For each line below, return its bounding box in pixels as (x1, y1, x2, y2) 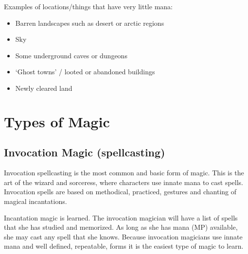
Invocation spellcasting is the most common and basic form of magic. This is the (4, 168, 244, 178)
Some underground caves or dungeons (15, 50, 127, 60)
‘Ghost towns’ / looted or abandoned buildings (15, 67, 155, 77)
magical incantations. (4, 196, 67, 206)
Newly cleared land (15, 83, 72, 93)
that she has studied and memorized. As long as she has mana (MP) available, (4, 222, 238, 232)
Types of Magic (4, 111, 110, 131)
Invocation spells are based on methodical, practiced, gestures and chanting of (4, 186, 237, 197)
